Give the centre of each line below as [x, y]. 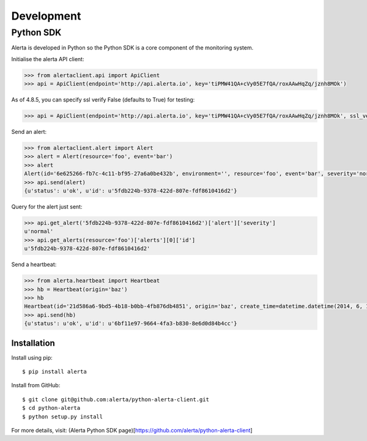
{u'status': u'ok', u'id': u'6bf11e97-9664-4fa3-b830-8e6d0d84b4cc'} [131, 324]
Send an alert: [29, 132]
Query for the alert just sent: [47, 207]
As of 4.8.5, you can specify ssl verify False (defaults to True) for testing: [103, 100]
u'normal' [39, 232]
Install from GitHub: [36, 385]
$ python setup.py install [63, 417]
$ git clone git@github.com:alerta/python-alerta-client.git [116, 399]
